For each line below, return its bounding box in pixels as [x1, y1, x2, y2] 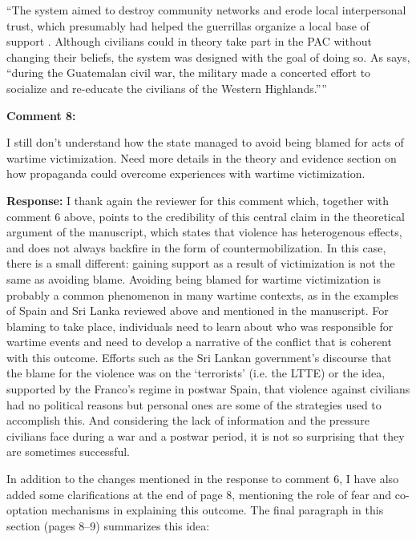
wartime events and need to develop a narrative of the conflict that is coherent [6, 333, 392, 350]
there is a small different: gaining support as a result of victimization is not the [6, 255, 395, 272]
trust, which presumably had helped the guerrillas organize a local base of [6, 17, 370, 34]
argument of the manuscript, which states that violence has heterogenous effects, [6, 224, 402, 240]
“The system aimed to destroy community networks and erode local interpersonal [6, 2, 406, 18]
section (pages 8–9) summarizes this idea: [6, 517, 210, 534]
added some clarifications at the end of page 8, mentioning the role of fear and [6, 486, 392, 502]
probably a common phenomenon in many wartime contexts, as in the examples [6, 286, 399, 303]
